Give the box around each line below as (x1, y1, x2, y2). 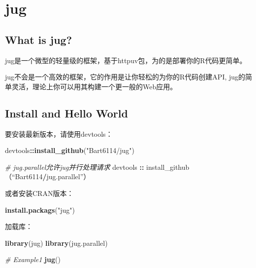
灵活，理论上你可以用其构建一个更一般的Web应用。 (11, 81, 177, 91)
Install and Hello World (5, 105, 128, 120)
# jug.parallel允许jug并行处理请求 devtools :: (5, 161, 144, 172)
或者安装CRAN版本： (5, 188, 74, 198)
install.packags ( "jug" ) (5, 204, 75, 215)
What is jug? (5, 32, 72, 47)
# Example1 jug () (5, 254, 61, 265)
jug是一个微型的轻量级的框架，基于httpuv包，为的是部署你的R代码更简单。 (5, 55, 247, 65)
